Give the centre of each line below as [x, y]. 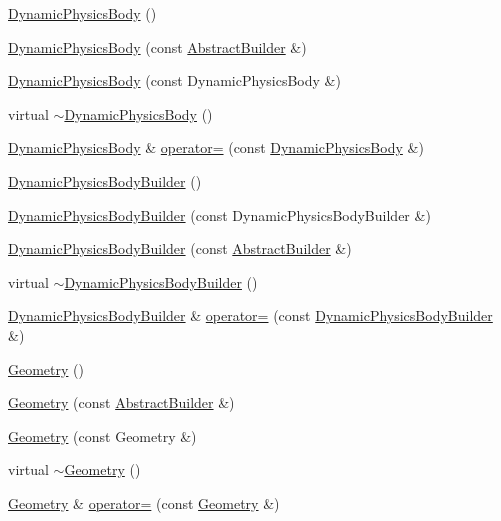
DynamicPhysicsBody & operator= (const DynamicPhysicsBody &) [216, 147]
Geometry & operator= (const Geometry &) [144, 502]
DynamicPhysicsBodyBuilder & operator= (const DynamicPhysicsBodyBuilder [250, 315]
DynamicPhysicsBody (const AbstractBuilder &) [157, 46]
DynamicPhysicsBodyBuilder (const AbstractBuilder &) [180, 248]
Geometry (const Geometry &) [102, 435]
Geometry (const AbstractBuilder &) [121, 402]
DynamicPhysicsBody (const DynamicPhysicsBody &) [174, 80]
